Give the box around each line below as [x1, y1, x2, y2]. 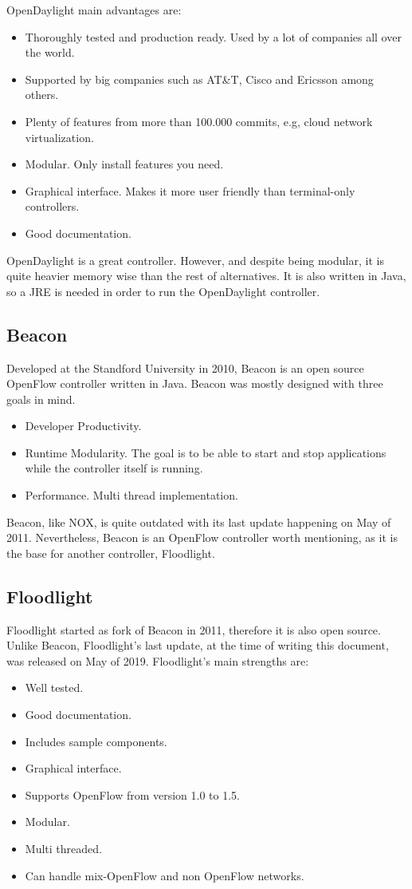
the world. [25, 44, 75, 61]
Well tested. [25, 679, 84, 696]
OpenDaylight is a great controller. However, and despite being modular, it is [6, 251, 384, 268]
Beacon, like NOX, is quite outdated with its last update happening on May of [6, 513, 391, 530]
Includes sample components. [25, 733, 167, 749]
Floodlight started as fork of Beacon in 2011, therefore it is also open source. [6, 621, 381, 638]
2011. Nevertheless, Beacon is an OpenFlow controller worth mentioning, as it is [6, 529, 398, 546]
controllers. [25, 198, 80, 215]
